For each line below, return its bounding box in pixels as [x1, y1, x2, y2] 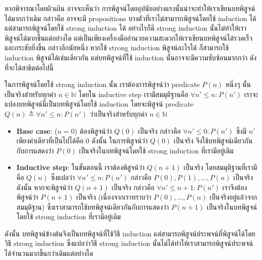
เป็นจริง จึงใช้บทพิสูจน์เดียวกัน [173, 135, 253, 146]
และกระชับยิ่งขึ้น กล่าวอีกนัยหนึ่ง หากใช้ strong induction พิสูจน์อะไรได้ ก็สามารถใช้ [5, 42, 229, 53]
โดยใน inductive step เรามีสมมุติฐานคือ [78, 89, 188, 99]
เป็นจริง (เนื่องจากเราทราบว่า [76, 192, 152, 202]
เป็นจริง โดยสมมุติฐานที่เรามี [183, 162, 257, 172]
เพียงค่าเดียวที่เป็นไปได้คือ [16, 135, 84, 146]
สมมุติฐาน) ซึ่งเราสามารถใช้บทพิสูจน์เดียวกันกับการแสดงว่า [16, 201, 169, 212]
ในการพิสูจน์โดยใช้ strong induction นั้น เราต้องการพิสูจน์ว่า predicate [5, 79, 200, 90]
